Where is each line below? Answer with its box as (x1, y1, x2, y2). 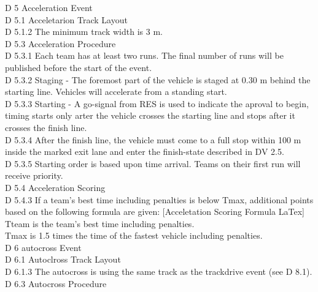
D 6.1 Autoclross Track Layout (5, 253, 121, 266)
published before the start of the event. (5, 61, 152, 73)
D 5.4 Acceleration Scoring (5, 181, 106, 193)
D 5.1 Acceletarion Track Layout (5, 13, 128, 26)
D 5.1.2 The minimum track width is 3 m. (5, 25, 163, 38)
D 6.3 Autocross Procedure (5, 277, 107, 290)
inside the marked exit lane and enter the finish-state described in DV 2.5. (5, 145, 284, 158)
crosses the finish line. (5, 121, 87, 133)
